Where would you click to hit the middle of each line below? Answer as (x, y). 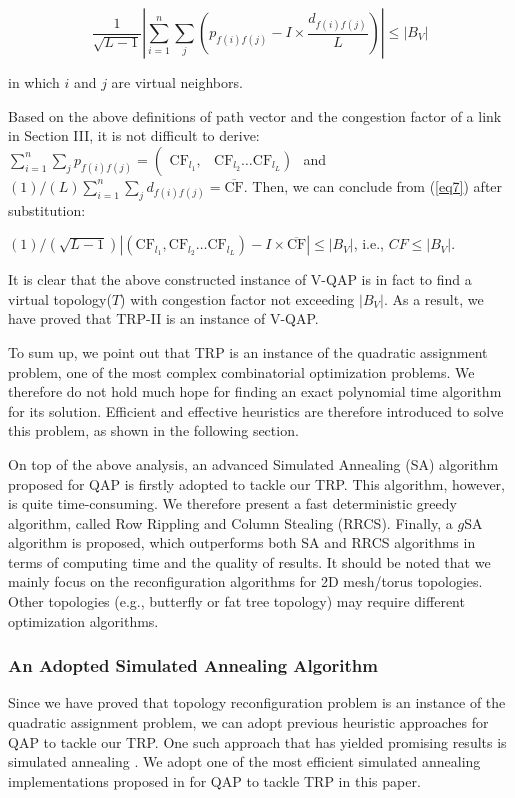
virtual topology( (60, 298)
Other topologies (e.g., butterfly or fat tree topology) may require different (236, 601)
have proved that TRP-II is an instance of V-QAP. (163, 318)
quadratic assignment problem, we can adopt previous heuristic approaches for (248, 722)
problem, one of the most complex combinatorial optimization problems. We (241, 371)
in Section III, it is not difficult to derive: (134, 135)
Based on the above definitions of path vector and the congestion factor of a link (255, 115)
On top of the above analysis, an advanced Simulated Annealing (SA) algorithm (253, 463)
